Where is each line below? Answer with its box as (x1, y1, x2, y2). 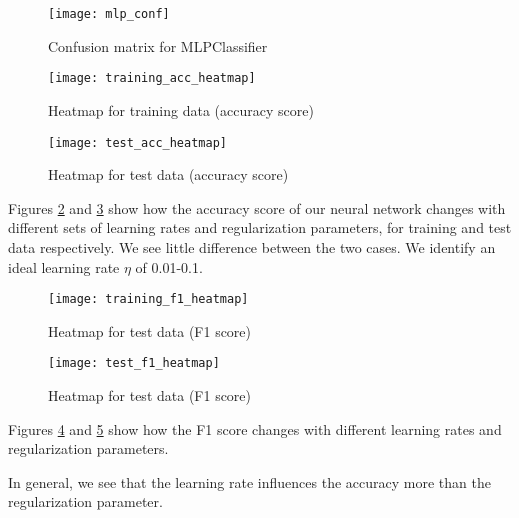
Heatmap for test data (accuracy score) (48, 164, 289, 185)
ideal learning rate (8, 256, 120, 277)
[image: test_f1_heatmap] (48, 356, 220, 371)
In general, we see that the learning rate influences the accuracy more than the (8, 471, 491, 492)
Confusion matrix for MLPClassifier (48, 35, 268, 56)
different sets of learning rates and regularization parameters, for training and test (8, 217, 512, 238)
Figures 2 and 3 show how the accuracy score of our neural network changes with (8, 197, 506, 218)
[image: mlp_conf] (48, 7, 170, 21)
